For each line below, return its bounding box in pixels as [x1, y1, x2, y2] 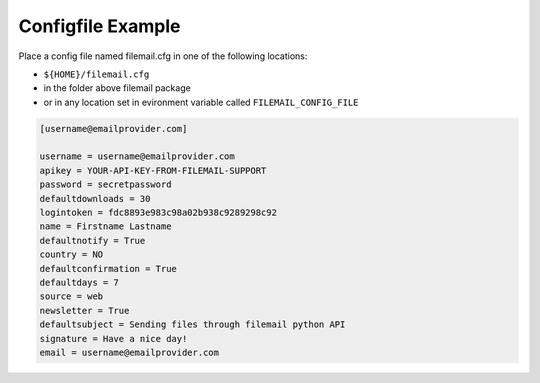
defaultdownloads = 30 [39, 193, 151, 204]
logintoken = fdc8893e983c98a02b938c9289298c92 [39, 207, 277, 219]
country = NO [39, 249, 104, 260]
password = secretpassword [39, 179, 172, 190]
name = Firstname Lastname [39, 221, 172, 232]
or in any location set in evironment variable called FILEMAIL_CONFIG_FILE [43, 96, 359, 108]
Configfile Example [18, 15, 181, 37]
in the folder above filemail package [43, 82, 192, 94]
